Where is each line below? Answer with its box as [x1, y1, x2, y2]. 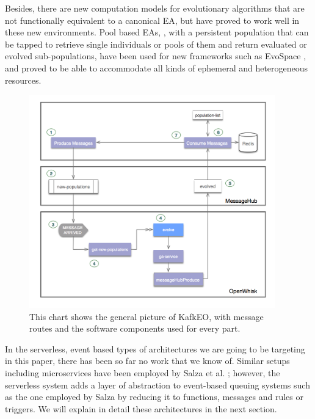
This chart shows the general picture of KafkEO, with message [29, 310, 264, 322]
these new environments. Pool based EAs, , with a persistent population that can [5, 26, 309, 38]
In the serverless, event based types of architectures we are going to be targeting [5, 342, 305, 355]
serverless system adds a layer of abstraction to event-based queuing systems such [5, 378, 310, 391]
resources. [5, 73, 42, 86]
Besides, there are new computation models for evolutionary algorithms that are [5, 2, 305, 14]
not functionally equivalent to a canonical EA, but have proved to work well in [5, 13, 300, 26]
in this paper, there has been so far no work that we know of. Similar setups [5, 354, 290, 367]
